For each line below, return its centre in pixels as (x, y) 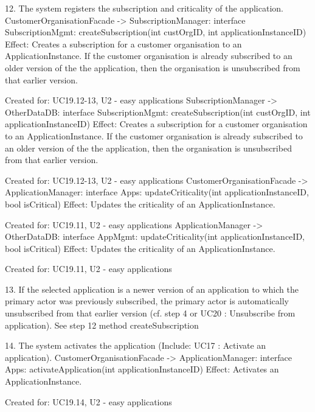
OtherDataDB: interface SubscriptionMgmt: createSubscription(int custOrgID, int (158, 112)
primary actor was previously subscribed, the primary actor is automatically (147, 301)
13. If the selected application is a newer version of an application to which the (152, 289)
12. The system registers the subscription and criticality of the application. (144, 8)
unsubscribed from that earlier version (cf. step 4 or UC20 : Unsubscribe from (150, 313)
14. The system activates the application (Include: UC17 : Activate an (136, 345)
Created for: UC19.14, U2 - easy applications (88, 401)
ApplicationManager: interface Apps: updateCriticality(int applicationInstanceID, (157, 192)
